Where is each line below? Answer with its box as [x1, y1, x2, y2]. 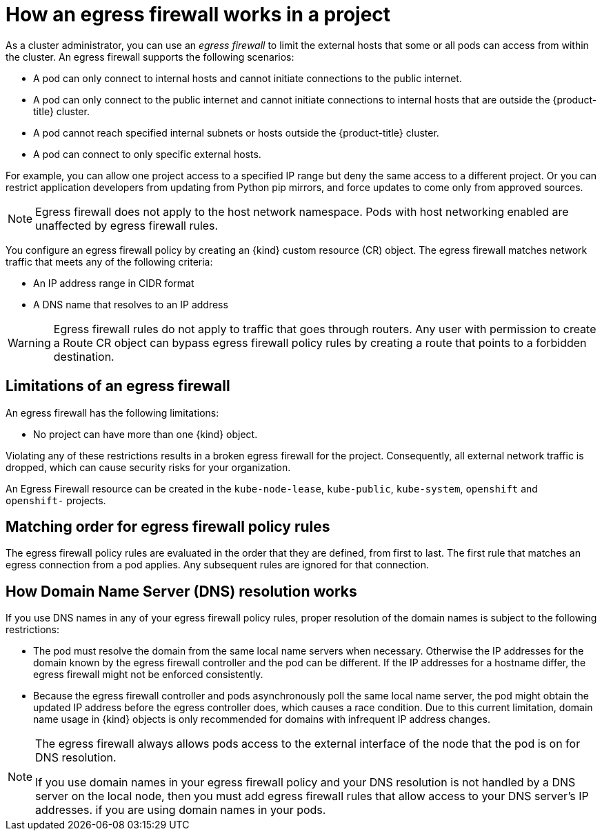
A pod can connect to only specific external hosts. [33, 148, 261, 160]
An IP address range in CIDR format [33, 277, 194, 289]
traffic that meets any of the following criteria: [6, 255, 213, 268]
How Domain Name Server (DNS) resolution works [6, 582, 357, 600]
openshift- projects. [6, 494, 106, 506]
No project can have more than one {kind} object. [33, 428, 258, 440]
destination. [53, 349, 114, 364]
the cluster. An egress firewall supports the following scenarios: [6, 50, 294, 63]
